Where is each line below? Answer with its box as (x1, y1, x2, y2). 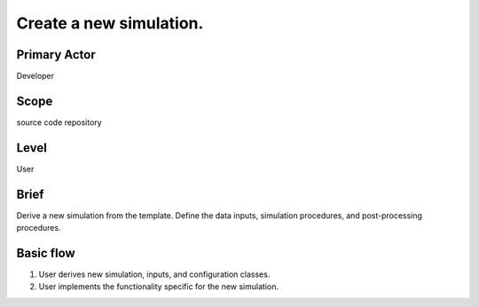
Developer (16, 71, 55, 82)
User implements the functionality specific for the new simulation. (38, 281, 279, 292)
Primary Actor (16, 47, 97, 62)
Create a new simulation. (16, 13, 204, 33)
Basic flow (16, 245, 75, 261)
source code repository (16, 116, 102, 128)
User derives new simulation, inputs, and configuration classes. (38, 269, 271, 279)
